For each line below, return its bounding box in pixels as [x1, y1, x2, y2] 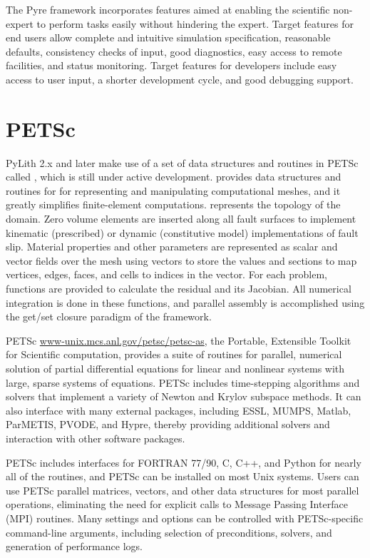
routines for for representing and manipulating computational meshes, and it [6, 183, 341, 198]
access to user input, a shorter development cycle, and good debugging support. [6, 71, 354, 86]
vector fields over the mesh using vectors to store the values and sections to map [6, 253, 357, 268]
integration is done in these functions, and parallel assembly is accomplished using [6, 295, 365, 310]
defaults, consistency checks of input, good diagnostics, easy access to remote [6, 44, 342, 59]
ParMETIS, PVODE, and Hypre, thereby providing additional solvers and [6, 417, 330, 432]
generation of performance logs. [6, 539, 143, 554]
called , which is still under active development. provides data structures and [6, 169, 341, 184]
